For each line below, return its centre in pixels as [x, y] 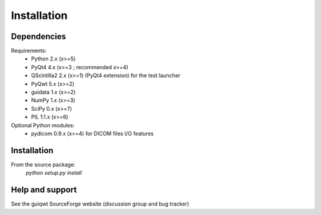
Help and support [44, 190]
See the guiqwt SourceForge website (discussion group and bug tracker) [100, 204]
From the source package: [43, 164]
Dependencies [39, 36]
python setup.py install [54, 173]
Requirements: [29, 51]
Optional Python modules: [43, 125]
